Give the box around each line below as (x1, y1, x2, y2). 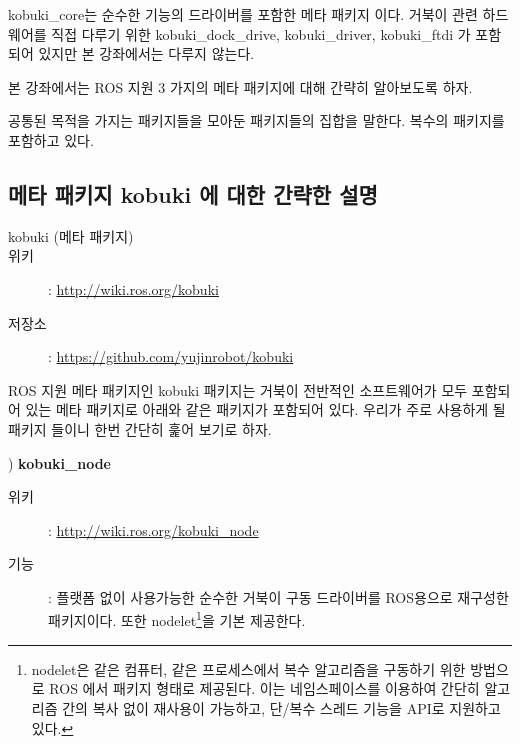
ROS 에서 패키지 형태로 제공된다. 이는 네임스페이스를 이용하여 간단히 (49, 678, 480, 699)
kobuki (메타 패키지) (8, 225, 134, 246)
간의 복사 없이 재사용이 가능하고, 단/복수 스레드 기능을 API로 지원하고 (62, 697, 501, 718)
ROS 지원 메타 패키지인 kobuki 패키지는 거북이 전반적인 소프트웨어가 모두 (8, 379, 468, 400)
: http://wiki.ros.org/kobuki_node (48, 519, 259, 540)
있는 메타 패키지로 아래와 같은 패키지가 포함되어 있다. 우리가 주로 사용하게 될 (25, 399, 506, 420)
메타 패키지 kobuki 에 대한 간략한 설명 (8, 178, 378, 209)
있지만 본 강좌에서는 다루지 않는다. (38, 43, 255, 64)
